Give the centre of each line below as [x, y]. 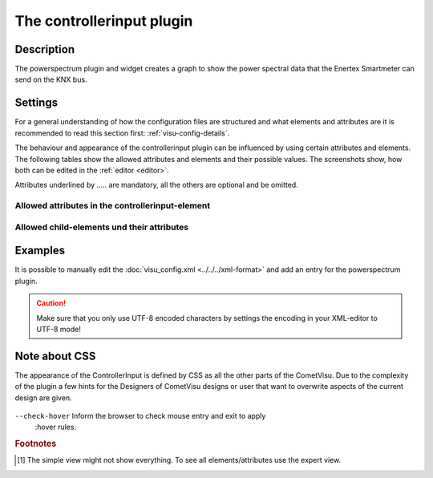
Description [45, 49]
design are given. [43, 398]
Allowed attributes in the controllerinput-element [113, 206]
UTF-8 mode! [59, 329]
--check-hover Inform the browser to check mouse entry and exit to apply [140, 415]
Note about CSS [55, 356]
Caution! [51, 303]
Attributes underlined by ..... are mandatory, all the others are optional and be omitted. [156, 185]
